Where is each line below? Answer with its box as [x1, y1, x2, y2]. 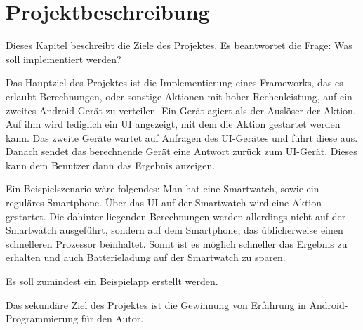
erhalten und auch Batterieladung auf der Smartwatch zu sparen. [6, 250, 286, 265]
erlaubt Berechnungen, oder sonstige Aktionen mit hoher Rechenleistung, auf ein [6, 88, 352, 103]
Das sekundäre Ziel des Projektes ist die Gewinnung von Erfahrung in [6, 297, 306, 312]
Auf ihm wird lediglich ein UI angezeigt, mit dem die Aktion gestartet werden [6, 117, 341, 131]
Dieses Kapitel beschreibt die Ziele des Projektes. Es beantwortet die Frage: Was [6, 38, 352, 53]
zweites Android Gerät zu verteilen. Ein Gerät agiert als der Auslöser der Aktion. [6, 103, 356, 117]
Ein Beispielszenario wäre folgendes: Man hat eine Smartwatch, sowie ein [6, 181, 319, 196]
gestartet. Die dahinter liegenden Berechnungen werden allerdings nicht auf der [6, 209, 346, 223]
